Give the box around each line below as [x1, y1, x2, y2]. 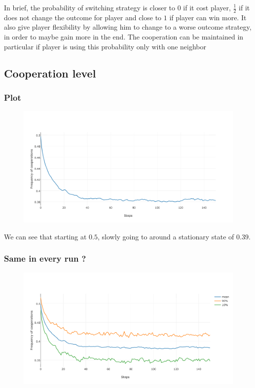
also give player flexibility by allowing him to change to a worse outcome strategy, [4, 22, 252, 32]
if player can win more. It [169, 12, 247, 22]
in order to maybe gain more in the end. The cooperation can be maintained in [4, 32, 244, 42]
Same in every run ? [4, 252, 86, 265]
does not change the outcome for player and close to [4, 12, 162, 22]
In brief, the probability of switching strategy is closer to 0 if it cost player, [4, 2, 231, 12]
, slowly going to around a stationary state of [97, 231, 234, 241]
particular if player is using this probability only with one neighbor [4, 41, 207, 51]
